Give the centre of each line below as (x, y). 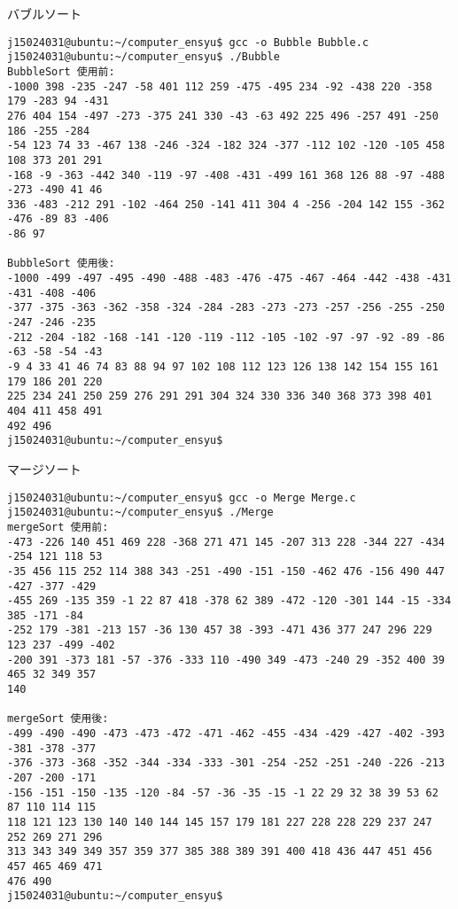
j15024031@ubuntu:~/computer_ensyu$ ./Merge (140, 513)
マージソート (44, 468)
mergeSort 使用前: (58, 527)
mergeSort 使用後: (58, 719)
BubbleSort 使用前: (61, 71)
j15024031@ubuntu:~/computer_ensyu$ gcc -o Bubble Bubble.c (188, 42)
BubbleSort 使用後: (61, 264)
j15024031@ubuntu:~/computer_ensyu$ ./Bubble (144, 57)
